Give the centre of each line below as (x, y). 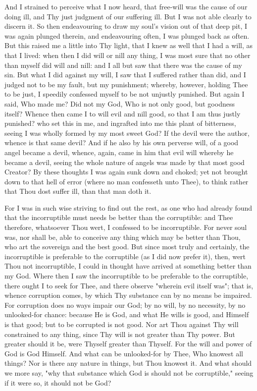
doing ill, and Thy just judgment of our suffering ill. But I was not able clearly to (128, 16)
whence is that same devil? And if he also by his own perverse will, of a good (122, 142)
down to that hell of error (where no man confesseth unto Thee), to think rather (127, 181)
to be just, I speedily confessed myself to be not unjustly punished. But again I (125, 94)
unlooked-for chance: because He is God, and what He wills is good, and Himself (127, 314)
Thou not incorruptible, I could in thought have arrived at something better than (128, 266)
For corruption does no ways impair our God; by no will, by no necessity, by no (125, 305)
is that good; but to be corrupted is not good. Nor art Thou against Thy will (122, 324)
